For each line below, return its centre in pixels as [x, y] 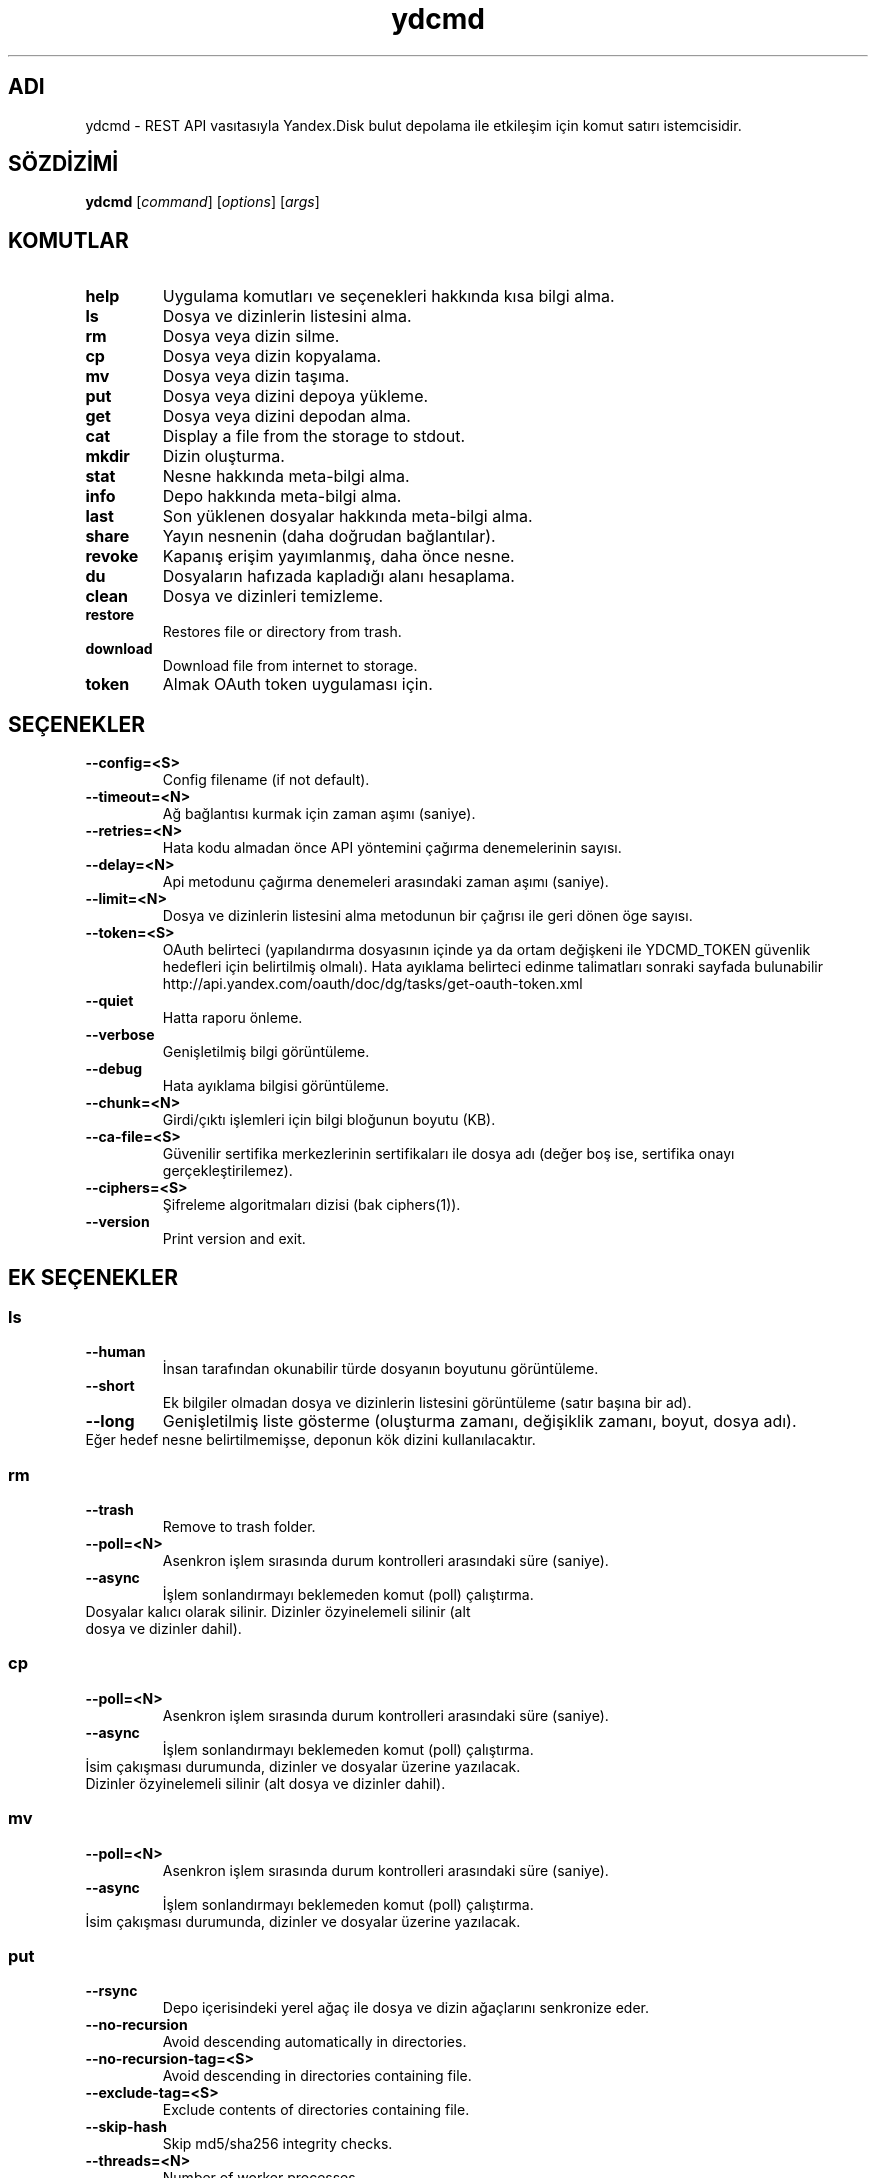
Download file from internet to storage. [290, 666]
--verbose [120, 1035]
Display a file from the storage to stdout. [314, 436]
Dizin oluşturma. [223, 456]
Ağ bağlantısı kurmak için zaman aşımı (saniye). [319, 814]
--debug [114, 1069]
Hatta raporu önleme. [232, 1018]
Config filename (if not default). [266, 780]
